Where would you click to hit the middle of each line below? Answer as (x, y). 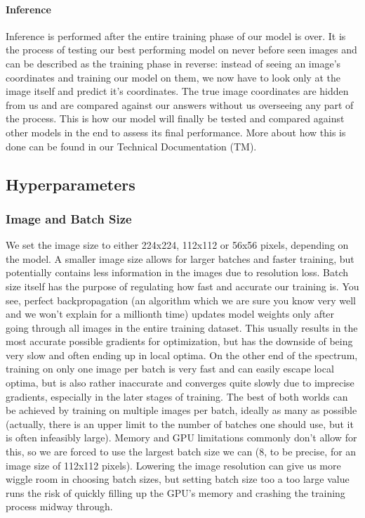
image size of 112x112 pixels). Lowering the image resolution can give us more (173, 465)
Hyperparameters (71, 184)
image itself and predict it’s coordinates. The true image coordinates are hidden (177, 91)
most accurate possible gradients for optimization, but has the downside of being (179, 341)
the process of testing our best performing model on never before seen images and (181, 50)
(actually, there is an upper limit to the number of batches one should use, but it (180, 423)
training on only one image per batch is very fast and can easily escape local (170, 369)
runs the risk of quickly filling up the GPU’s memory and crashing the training (175, 492)
